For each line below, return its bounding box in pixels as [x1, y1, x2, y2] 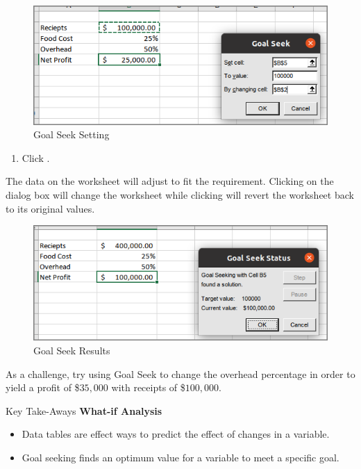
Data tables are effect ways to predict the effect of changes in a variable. [22, 427, 330, 441]
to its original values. [6, 201, 95, 215]
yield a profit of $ [6, 380, 80, 395]
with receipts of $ [111, 380, 185, 395]
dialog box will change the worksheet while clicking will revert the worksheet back [6, 187, 354, 201]
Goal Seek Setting [33, 127, 110, 142]
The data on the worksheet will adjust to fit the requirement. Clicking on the [6, 174, 334, 188]
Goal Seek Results [33, 343, 110, 358]
